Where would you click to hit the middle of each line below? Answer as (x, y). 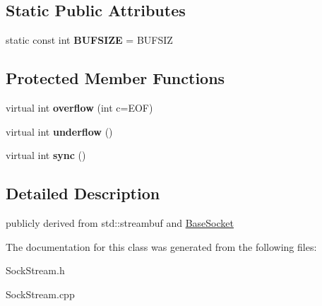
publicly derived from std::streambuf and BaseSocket (120, 222)
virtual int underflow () (59, 131)
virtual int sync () (46, 155)
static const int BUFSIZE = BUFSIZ (89, 40)
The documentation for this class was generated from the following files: (161, 246)
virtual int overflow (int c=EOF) (79, 107)
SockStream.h (35, 270)
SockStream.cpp (40, 294)
